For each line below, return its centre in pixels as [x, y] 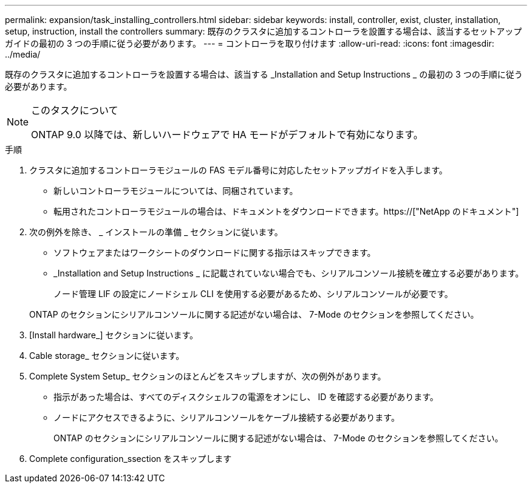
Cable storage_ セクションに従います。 [107, 356]
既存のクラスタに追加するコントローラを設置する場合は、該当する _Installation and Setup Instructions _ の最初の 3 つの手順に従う [264, 74]
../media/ [23, 54]
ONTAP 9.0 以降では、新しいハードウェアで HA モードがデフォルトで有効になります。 [227, 135]
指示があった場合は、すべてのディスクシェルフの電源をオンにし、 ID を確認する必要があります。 [246, 397]
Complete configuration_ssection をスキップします [131, 459]
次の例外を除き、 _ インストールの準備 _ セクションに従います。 [156, 232]
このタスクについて [75, 110]
